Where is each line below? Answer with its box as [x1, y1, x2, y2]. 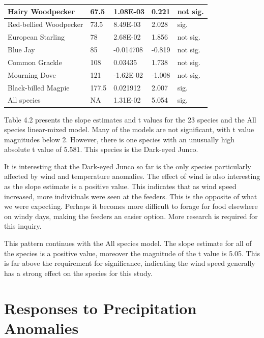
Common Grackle [8, 56, 62, 67]
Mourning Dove [8, 69, 56, 80]
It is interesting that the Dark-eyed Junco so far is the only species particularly [4, 161, 251, 171]
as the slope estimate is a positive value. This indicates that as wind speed [4, 181, 237, 192]
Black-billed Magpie [8, 82, 70, 93]
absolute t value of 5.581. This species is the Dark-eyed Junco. [4, 144, 198, 155]
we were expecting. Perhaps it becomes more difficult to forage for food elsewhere [4, 201, 258, 211]
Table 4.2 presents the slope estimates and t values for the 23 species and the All [4, 114, 256, 125]
